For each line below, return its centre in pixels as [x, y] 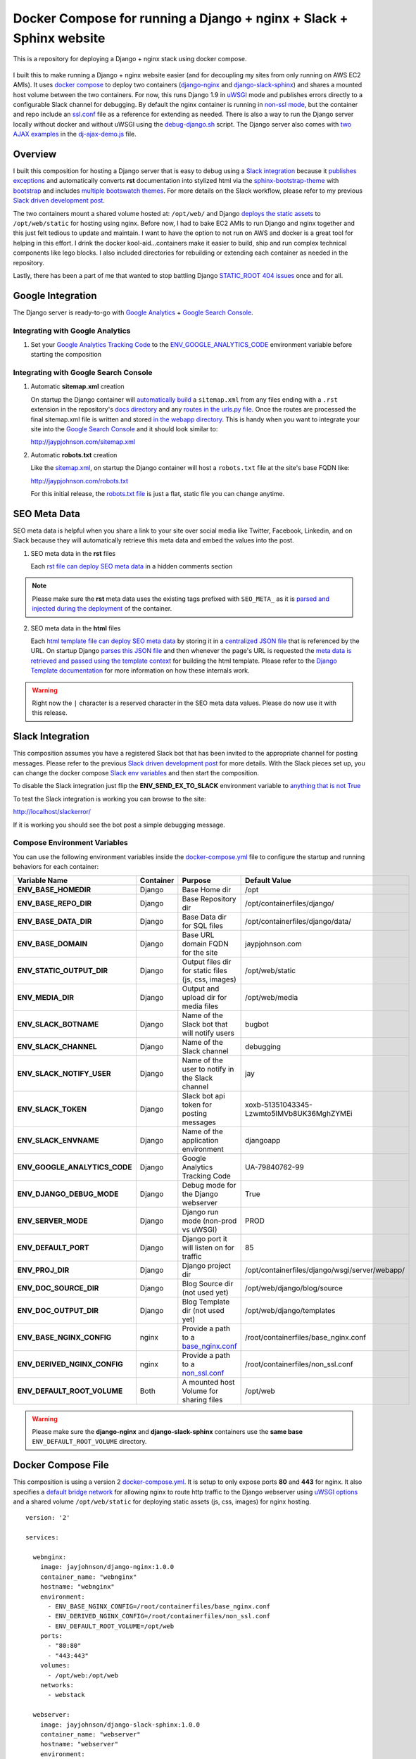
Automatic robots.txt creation [74, 455]
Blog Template [206, 1302]
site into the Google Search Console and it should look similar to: [124, 429]
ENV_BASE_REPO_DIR [55, 903]
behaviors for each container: [56, 867]
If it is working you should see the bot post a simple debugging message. [119, 825]
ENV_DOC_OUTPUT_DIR [58, 1310]
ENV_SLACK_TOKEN [52, 1109]
